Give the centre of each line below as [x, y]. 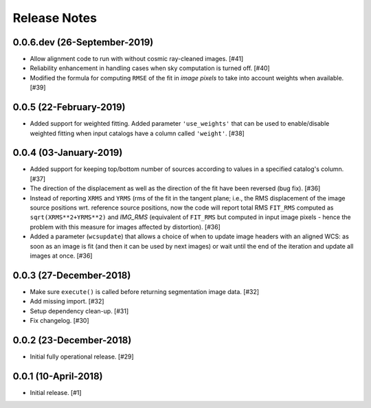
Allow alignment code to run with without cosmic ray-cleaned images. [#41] [137, 59]
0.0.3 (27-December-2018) [72, 275]
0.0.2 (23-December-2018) [72, 340]
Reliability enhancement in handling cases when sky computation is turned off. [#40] [150, 68]
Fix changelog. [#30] [59, 321]
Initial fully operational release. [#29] [82, 356]
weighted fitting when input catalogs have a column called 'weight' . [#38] [137, 133]
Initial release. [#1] [56, 392]
